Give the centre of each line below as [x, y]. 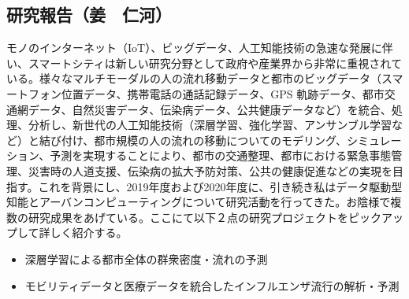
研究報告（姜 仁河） [89, 15]
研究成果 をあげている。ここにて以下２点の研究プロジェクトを [188, 217]
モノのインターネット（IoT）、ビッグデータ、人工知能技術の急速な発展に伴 [200, 48]
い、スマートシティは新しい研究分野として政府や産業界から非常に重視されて [204, 63]
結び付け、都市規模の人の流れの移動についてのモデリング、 [193, 140]
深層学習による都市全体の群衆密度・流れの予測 [146, 258]
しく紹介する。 [89, 233]
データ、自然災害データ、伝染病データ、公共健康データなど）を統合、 [210, 109]
